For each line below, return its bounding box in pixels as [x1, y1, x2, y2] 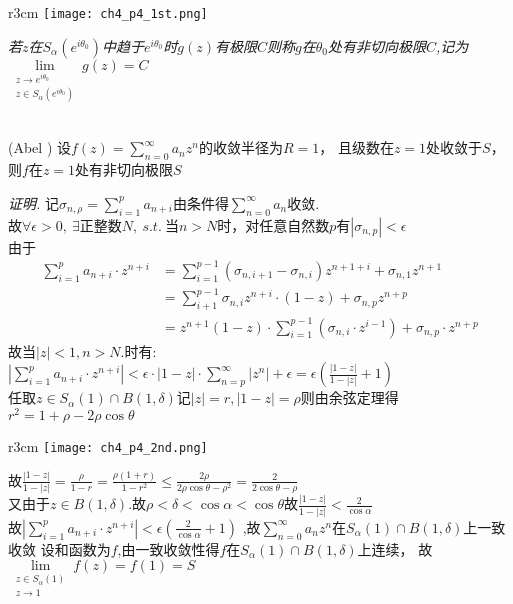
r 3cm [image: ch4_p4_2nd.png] [8, 435, 208, 456]
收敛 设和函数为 [8, 538, 111, 559]
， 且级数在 [319, 137, 394, 158]
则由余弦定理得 [300, 387, 399, 408]
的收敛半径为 [198, 137, 283, 158]
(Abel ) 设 [8, 137, 71, 158]
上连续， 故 [357, 538, 433, 559]
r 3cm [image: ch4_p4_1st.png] [8, 2, 208, 22]
